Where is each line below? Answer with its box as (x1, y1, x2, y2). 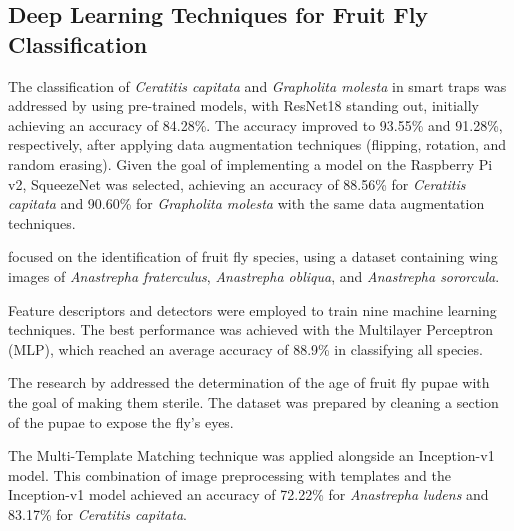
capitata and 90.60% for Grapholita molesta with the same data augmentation (8, 193, 485, 214)
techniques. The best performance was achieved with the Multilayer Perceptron (8, 319, 494, 340)
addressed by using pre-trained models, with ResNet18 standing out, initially (8, 95, 479, 116)
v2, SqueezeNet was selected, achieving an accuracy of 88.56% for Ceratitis (8, 173, 466, 194)
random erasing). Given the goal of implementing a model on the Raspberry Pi (8, 153, 493, 174)
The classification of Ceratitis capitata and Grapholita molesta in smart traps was (8, 75, 507, 96)
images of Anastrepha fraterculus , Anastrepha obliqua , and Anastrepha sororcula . (8, 265, 500, 286)
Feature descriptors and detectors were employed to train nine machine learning (8, 299, 497, 320)
